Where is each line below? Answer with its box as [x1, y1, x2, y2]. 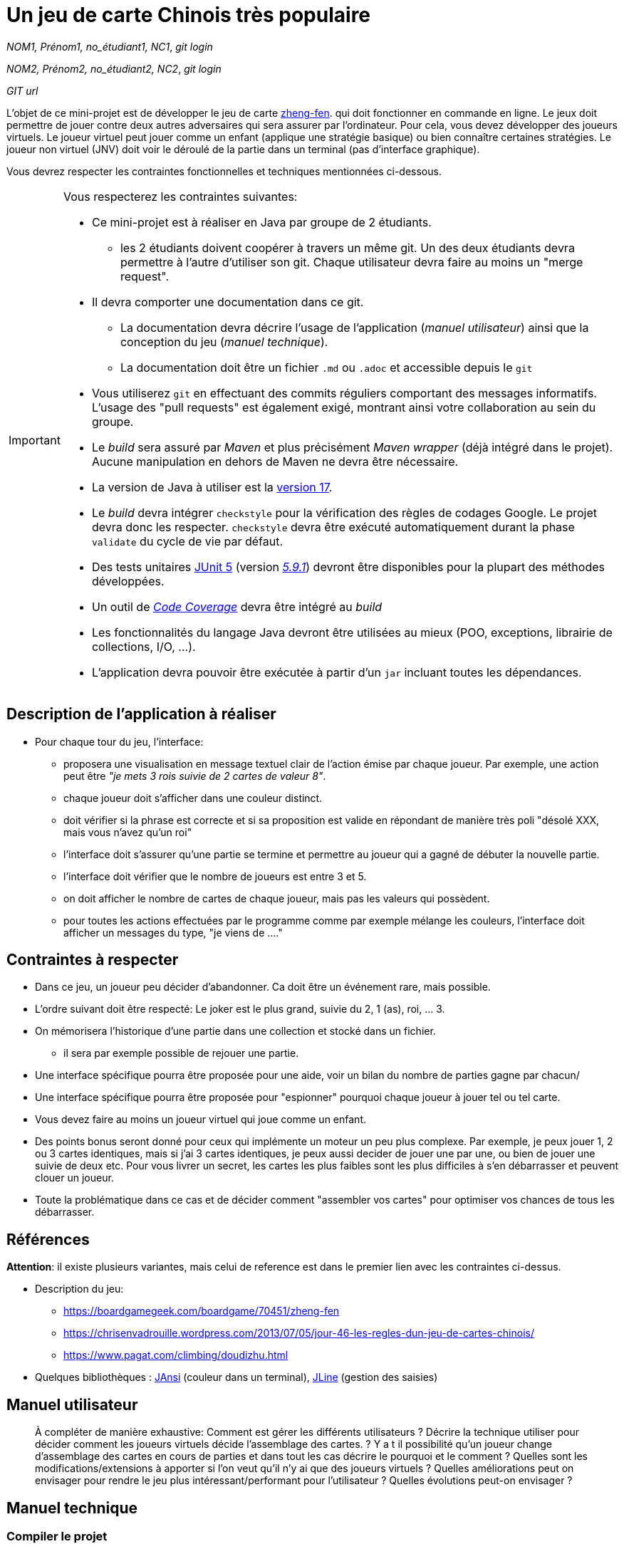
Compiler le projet [6, 1528, 108, 1543]
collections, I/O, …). [91, 639, 196, 654]
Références [6, 1230, 90, 1248]
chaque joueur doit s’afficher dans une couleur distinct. [63, 791, 323, 804]
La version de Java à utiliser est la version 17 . [91, 479, 333, 494]
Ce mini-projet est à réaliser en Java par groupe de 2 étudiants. [91, 214, 432, 229]
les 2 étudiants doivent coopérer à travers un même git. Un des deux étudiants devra [120, 240, 575, 255]
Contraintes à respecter [6, 951, 179, 969]
